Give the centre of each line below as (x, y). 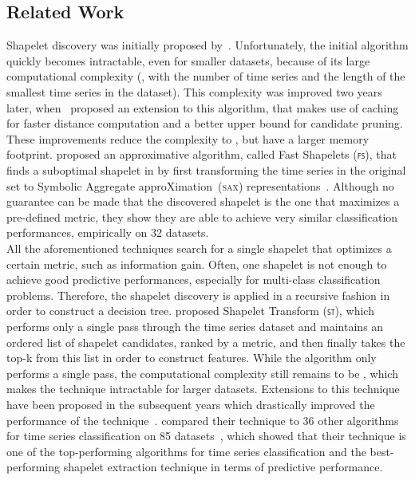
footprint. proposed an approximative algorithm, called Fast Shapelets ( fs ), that (202, 154)
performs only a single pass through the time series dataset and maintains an (195, 327)
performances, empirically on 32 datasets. (108, 232)
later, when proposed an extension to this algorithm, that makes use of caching (203, 107)
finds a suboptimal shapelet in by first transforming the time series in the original (206, 170)
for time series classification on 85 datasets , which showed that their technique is (206, 436)
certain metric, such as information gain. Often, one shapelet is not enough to (197, 264)
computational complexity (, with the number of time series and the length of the (206, 76)
